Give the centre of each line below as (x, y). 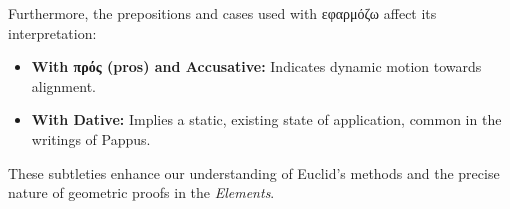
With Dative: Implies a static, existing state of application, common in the (266, 119)
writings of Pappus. (91, 138)
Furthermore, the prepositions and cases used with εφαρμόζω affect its (222, 13)
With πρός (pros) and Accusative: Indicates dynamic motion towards (256, 66)
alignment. (63, 85)
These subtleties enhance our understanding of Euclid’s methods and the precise (254, 172)
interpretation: (52, 32)
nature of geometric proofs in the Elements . (141, 192)
